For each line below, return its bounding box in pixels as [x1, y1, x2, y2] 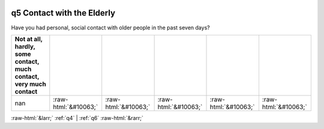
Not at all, [14, 35, 43, 43]
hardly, [14, 42, 35, 50]
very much [14, 80, 46, 88]
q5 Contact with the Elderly [11, 8, 116, 18]
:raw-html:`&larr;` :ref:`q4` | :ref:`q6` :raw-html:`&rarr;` [11, 114, 143, 121]
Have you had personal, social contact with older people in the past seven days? [11, 24, 210, 31]
